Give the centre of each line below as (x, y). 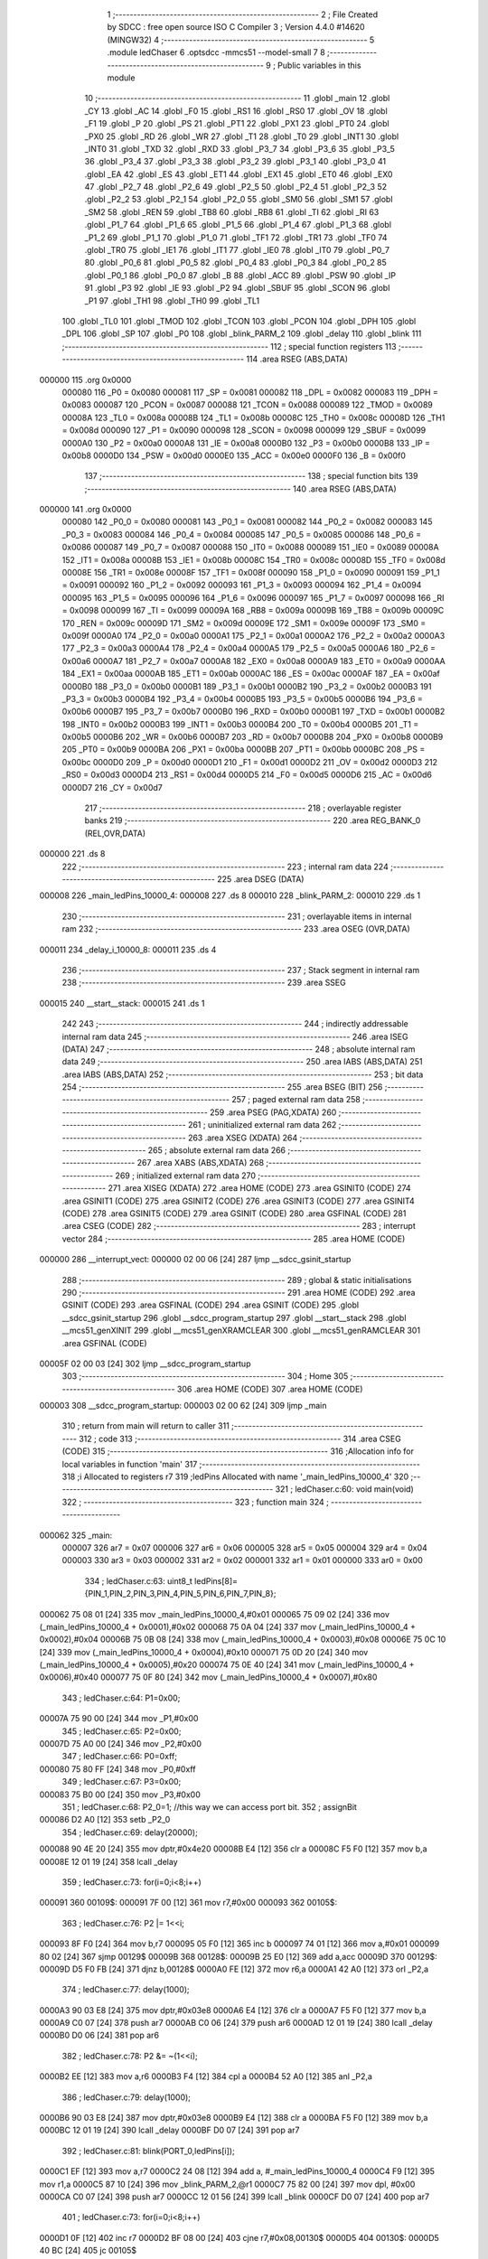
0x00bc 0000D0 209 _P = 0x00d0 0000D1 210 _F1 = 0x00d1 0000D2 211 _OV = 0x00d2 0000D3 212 (250, 762)
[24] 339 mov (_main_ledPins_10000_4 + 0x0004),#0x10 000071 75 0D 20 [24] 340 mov (204, 1652)
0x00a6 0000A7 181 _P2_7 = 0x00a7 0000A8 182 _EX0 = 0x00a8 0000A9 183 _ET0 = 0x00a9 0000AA (254, 661)
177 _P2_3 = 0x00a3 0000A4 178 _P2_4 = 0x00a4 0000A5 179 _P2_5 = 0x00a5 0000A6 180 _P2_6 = (249, 648)
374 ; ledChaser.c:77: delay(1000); (126, 1990)
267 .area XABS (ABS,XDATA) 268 (201, 1163)
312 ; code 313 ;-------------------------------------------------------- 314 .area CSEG (239, 1439)
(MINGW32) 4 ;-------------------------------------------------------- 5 (241, 40)
